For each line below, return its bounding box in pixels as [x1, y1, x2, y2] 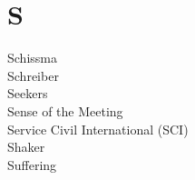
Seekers [7, 84, 48, 103]
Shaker [7, 137, 45, 156]
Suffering [7, 155, 57, 174]
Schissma [7, 48, 57, 67]
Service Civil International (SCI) [7, 119, 189, 138]
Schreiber [7, 65, 59, 85]
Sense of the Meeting [7, 101, 123, 120]
